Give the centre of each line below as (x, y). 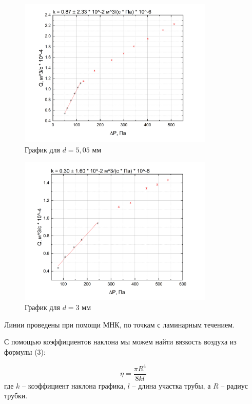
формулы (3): (25, 351)
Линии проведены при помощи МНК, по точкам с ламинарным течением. (120, 324)
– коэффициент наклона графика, (74, 385)
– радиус (235, 385)
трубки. (16, 396)
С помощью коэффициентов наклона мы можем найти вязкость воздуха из (120, 342)
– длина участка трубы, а (171, 385)
